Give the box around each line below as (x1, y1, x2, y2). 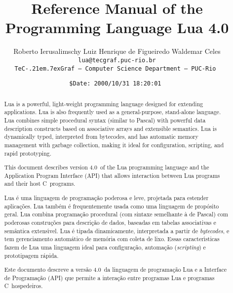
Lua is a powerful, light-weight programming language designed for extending (4, 99, 203, 108)
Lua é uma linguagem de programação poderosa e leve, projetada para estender (4, 194, 209, 202)
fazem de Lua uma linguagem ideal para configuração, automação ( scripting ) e (4, 243, 206, 251)
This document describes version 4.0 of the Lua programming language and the (4, 163, 209, 171)
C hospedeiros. (4, 282, 43, 290)
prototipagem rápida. (4, 251, 59, 259)
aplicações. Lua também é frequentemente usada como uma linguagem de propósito (4, 202, 219, 210)
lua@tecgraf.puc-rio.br (78, 56, 156, 64)
